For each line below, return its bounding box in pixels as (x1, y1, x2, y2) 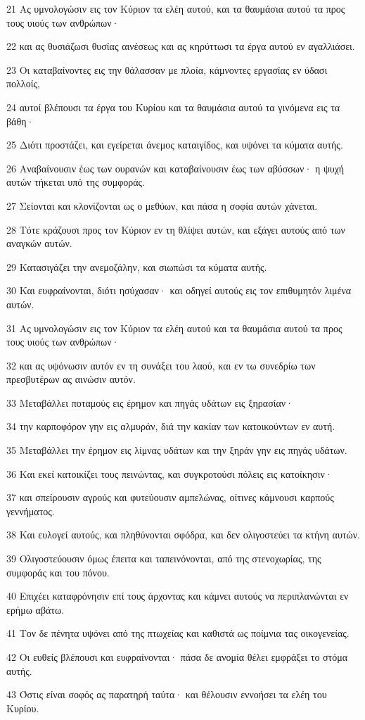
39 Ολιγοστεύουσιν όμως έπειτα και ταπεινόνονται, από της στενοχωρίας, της (6, 551, 321, 566)
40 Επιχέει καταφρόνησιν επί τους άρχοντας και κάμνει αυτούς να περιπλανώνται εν (6, 588, 349, 603)
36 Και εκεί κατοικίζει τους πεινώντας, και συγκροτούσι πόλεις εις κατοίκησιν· (6, 466, 333, 481)
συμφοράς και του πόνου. (6, 564, 110, 579)
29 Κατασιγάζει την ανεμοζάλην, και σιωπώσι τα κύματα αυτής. (6, 259, 267, 274)
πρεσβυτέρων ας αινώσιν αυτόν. (6, 372, 136, 386)
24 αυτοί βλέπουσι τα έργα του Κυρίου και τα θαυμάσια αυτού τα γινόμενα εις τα (6, 99, 340, 114)
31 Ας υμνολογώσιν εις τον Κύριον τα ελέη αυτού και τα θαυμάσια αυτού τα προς (6, 320, 342, 335)
